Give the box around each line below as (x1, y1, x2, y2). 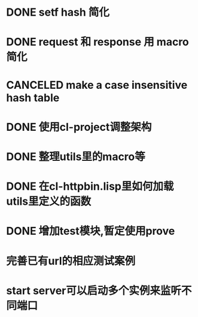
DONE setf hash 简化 (6, 5, 109, 19)
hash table (6, 91, 60, 104)
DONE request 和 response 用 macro (6, 35, 190, 49)
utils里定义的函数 (6, 195, 92, 208)
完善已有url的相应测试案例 (6, 254, 136, 268)
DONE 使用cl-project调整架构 (6, 120, 152, 134)
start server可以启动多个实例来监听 (6, 283, 181, 297)
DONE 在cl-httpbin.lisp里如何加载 (6, 180, 174, 193)
